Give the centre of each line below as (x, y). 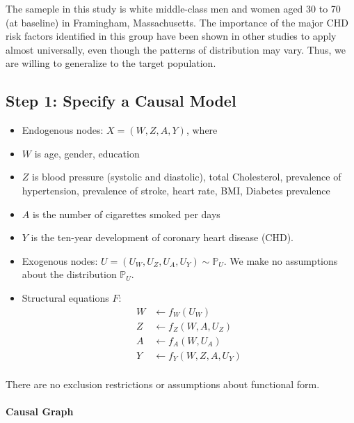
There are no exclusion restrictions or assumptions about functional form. (163, 384)
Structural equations (65, 297)
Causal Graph (40, 411)
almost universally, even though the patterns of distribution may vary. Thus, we (176, 49)
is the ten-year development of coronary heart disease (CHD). (162, 237)
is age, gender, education (87, 153)
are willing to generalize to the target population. (111, 63)
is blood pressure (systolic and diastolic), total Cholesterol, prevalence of (187, 177)
